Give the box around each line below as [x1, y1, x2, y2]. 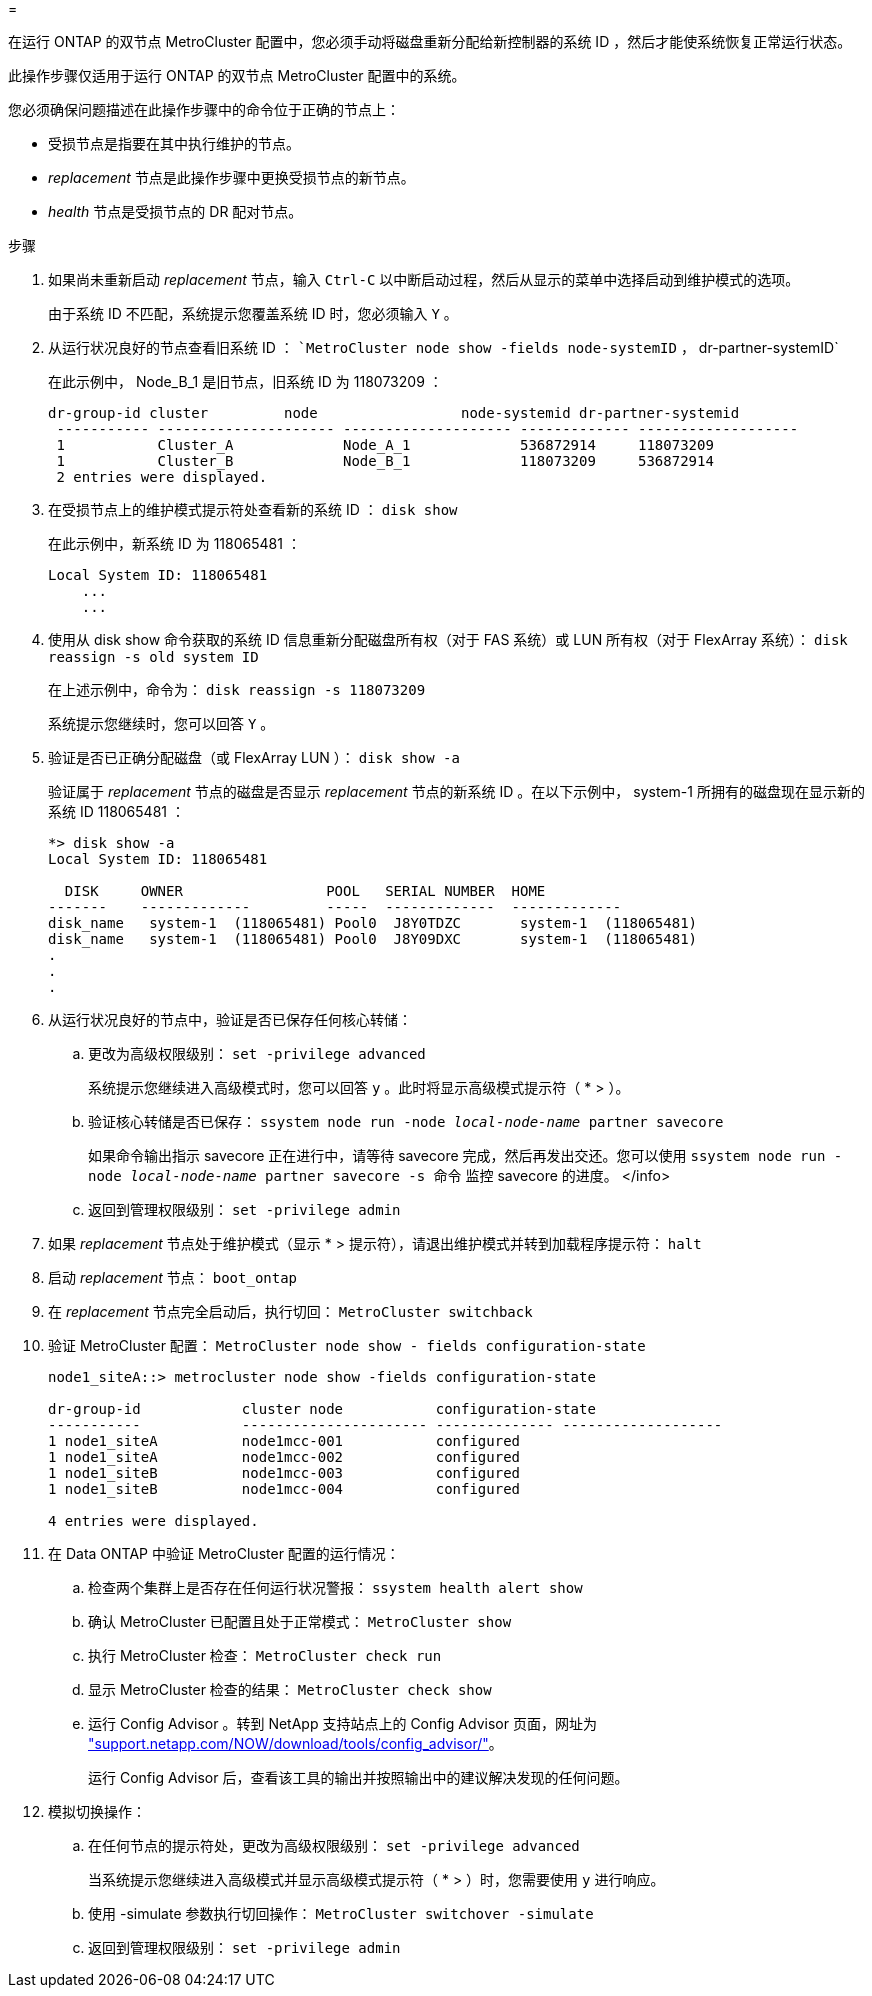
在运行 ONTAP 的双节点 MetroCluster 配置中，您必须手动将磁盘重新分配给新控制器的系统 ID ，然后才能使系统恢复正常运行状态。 [8, 33, 852, 50]
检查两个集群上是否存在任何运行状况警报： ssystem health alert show [88, 1579, 583, 1596]
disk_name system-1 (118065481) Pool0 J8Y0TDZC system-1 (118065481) [48, 915, 698, 931]
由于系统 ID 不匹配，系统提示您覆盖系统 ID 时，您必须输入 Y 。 [48, 305, 458, 322]
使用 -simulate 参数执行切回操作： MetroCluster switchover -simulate [88, 1905, 594, 1922]
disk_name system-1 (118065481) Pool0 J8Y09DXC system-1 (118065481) [48, 931, 698, 947]
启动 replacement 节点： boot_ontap [48, 1269, 298, 1286]
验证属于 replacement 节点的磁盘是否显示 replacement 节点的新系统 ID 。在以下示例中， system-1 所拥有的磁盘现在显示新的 [48, 783, 865, 800]
